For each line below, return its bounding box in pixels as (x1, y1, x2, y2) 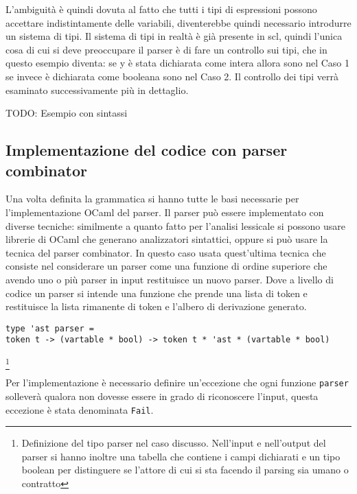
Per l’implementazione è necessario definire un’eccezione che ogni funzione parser (5, 375, 349, 390)
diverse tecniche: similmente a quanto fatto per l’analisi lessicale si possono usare (5, 218, 346, 233)
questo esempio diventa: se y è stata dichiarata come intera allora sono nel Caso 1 (5, 56, 350, 70)
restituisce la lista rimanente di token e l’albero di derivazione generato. (5, 299, 307, 314)
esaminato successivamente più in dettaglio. (5, 82, 189, 97)
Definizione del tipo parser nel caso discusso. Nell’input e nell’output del (21, 436, 326, 450)
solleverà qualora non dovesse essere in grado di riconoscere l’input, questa (5, 388, 319, 403)
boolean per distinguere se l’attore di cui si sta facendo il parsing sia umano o (21, 462, 349, 477)
